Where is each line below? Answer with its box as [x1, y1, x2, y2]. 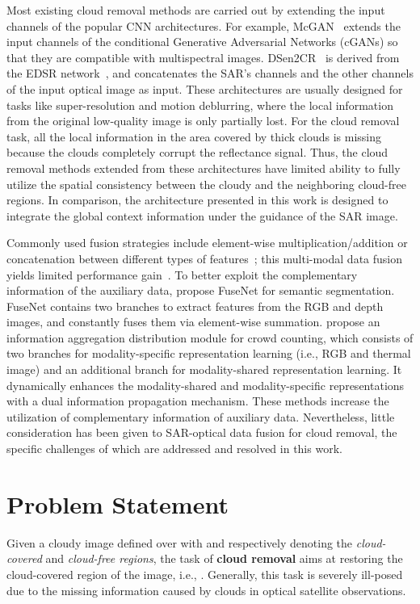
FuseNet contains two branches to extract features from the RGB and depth [6, 297, 384, 314]
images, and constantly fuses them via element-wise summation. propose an [6, 313, 380, 330]
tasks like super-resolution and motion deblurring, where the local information [6, 96, 393, 113]
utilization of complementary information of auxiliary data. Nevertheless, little [6, 408, 395, 425]
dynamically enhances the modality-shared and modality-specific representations [6, 376, 405, 393]
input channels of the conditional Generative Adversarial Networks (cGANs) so [6, 33, 398, 50]
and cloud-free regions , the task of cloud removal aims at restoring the [45, 550, 403, 567]
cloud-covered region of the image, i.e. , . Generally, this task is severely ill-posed [6, 565, 403, 582]
